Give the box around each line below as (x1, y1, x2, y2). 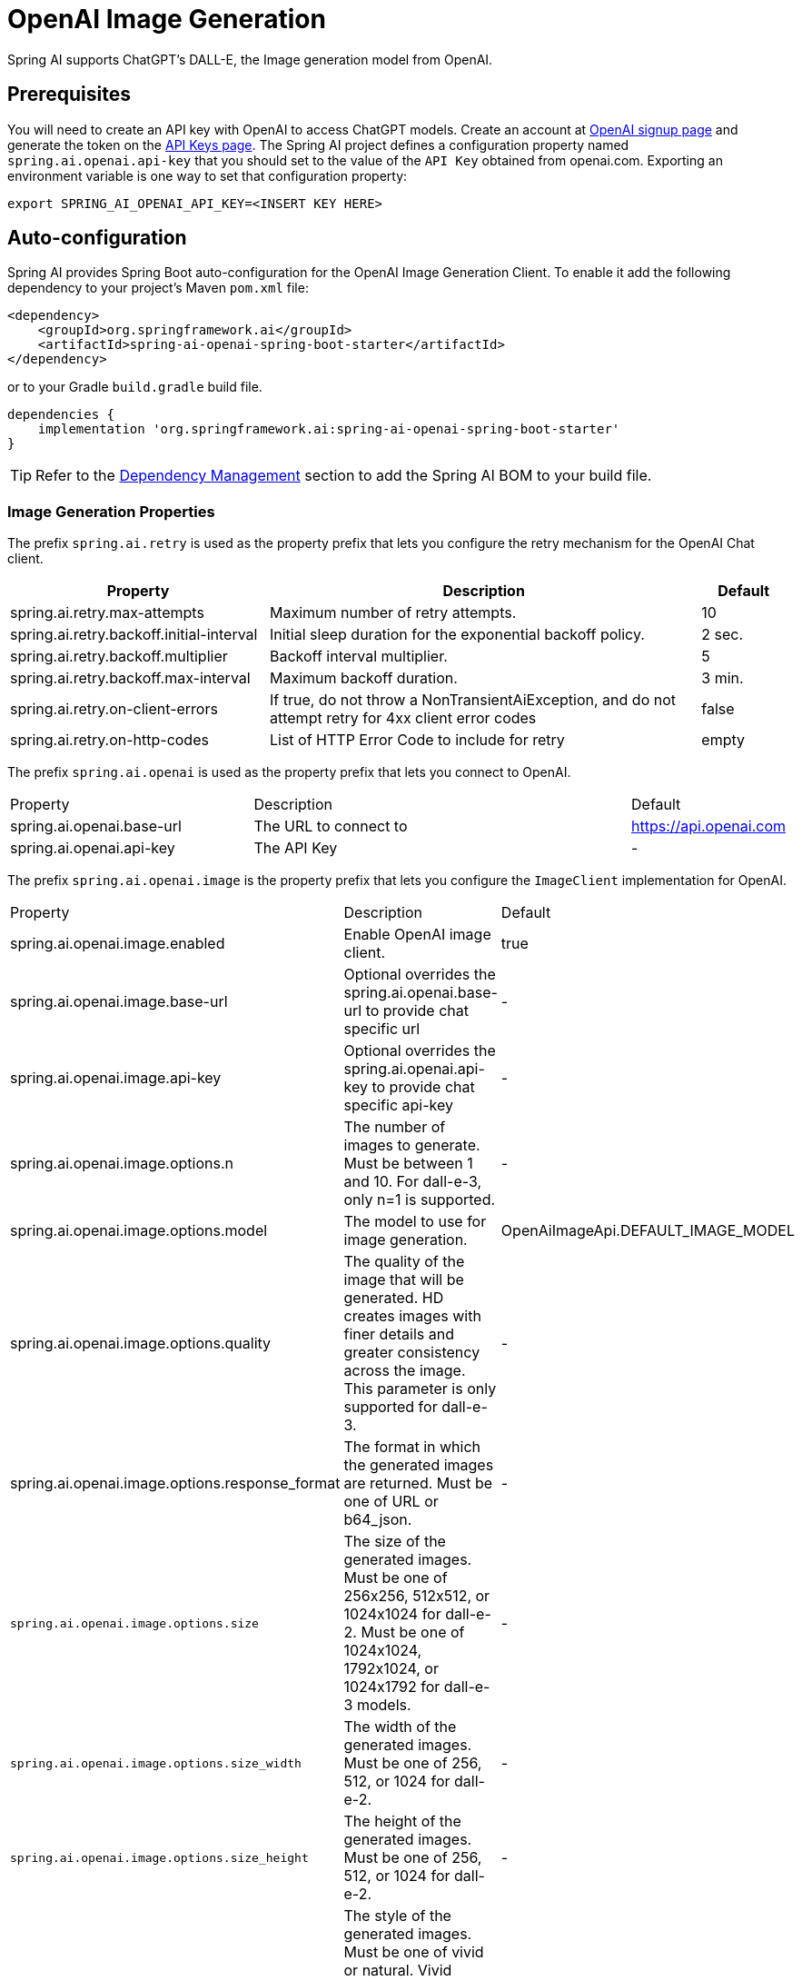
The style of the (343, 1906, 451, 1926)
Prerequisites (7, 83, 131, 106)
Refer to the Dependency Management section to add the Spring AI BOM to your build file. (35, 466, 652, 485)
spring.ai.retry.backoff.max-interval (10, 669, 251, 688)
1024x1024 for (343, 1605, 441, 1624)
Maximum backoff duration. (269, 669, 458, 688)
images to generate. (343, 1136, 480, 1155)
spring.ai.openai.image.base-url (10, 992, 228, 1011)
